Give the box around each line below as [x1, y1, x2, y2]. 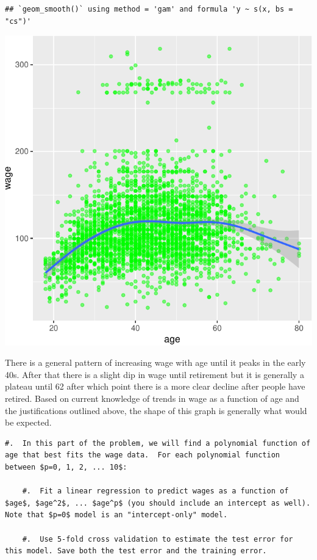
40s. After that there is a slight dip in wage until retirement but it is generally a [5, 368, 304, 380]
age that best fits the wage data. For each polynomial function [5, 451, 280, 460]
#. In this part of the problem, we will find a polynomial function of [5, 438, 311, 448]
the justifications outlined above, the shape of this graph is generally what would [5, 404, 307, 416]
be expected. [5, 416, 52, 429]
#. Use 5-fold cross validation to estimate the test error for [22, 534, 293, 544]
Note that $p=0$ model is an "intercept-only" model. [5, 511, 228, 520]
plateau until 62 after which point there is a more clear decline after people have [5, 380, 305, 393]
